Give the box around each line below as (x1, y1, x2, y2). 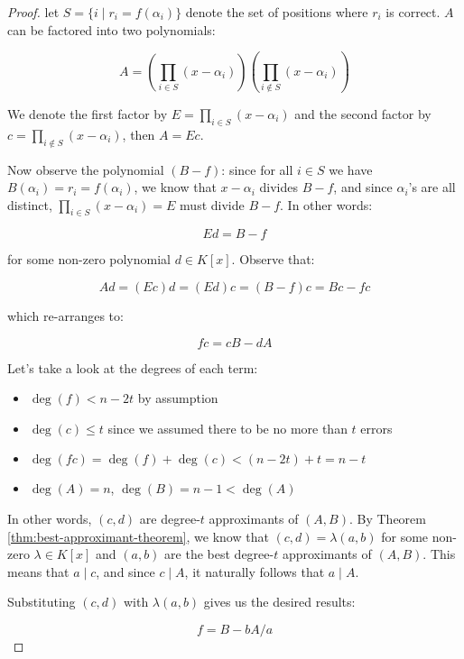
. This (422, 545, 456, 563)
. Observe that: (231, 250, 315, 269)
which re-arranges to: (7, 307, 124, 325)
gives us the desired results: (203, 592, 356, 611)
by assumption (137, 389, 218, 407)
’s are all (408, 178, 456, 197)
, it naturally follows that (184, 562, 325, 581)
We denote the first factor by (7, 104, 168, 123)
